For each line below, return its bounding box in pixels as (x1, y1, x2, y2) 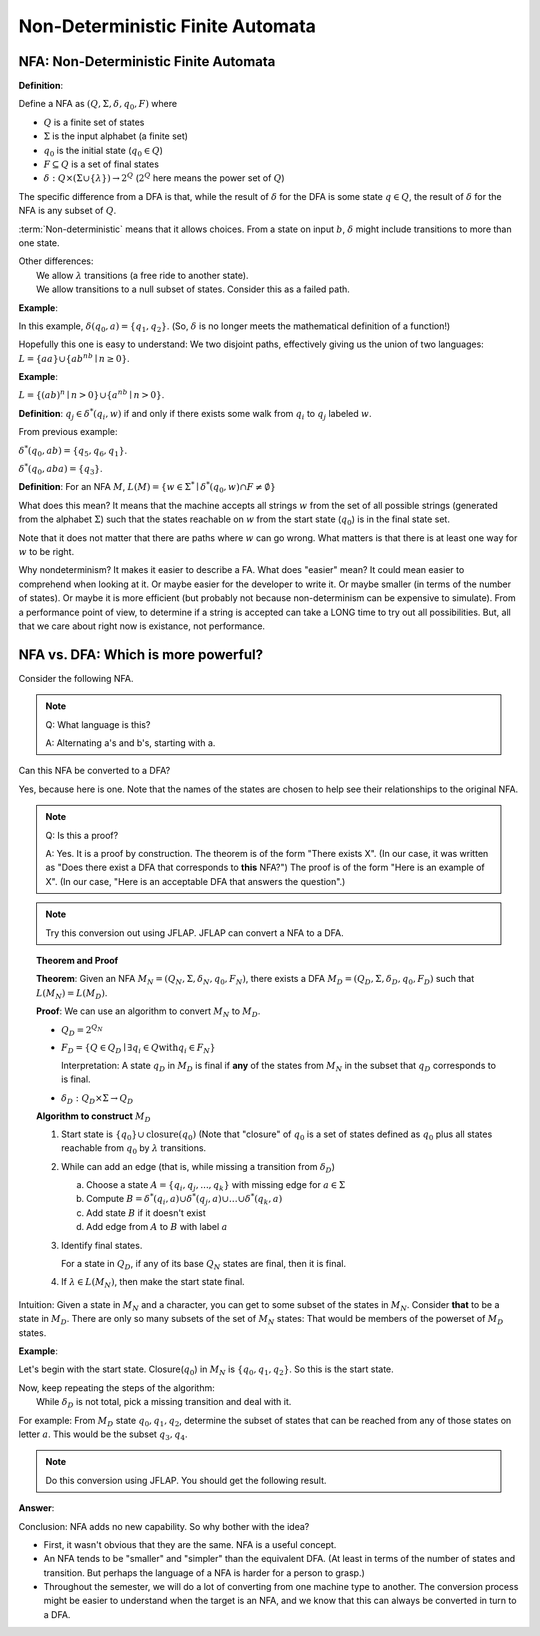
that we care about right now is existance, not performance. (18, 620, 265, 632)
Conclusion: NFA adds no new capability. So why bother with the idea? (18, 1520, 310, 1532)
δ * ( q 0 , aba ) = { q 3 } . (18, 461, 104, 477)
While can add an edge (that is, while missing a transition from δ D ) (61, 1160, 335, 1175)
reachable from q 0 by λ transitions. (61, 1142, 207, 1157)
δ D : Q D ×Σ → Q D (61, 1092, 134, 1106)
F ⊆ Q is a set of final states (43, 158, 160, 170)
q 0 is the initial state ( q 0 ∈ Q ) (43, 144, 164, 159)
